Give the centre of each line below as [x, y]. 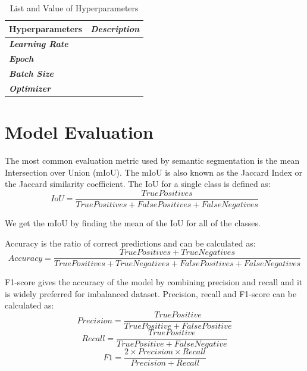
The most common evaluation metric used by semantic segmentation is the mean [152, 160]
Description [115, 28]
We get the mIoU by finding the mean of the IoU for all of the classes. [133, 223]
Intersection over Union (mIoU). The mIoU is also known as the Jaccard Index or [153, 172]
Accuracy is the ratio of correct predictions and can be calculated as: [130, 243]
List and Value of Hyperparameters [74, 8]
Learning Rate [39, 44]
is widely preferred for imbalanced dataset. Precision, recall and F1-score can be [151, 293]
